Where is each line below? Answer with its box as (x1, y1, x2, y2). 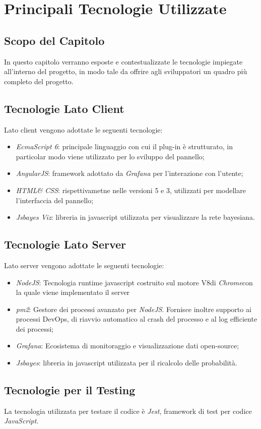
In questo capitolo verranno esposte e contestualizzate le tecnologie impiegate (4, 56, 243, 67)
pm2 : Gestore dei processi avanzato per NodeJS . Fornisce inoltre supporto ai (16, 303, 251, 314)
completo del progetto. (4, 76, 74, 86)
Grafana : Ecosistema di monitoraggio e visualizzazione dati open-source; (16, 340, 239, 351)
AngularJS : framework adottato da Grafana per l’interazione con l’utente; (16, 168, 243, 178)
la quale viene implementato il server (16, 287, 130, 297)
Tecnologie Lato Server (4, 236, 126, 252)
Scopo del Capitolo (4, 32, 105, 48)
